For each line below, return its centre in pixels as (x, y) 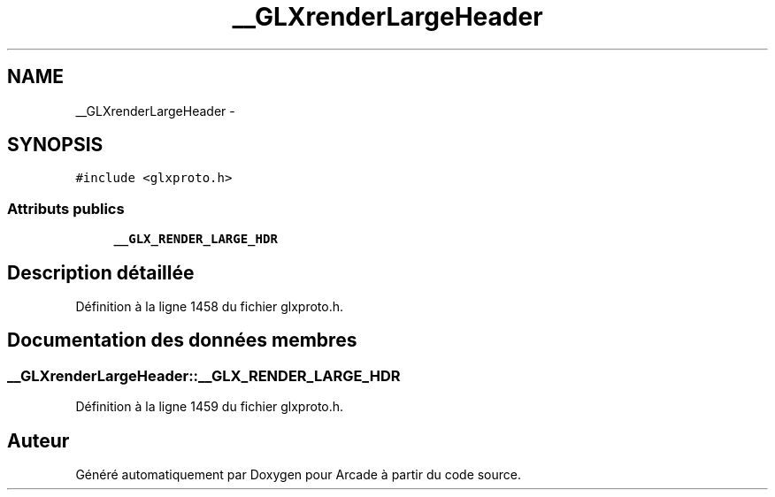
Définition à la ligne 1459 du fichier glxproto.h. (210, 407)
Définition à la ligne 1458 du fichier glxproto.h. (210, 307)
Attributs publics (66, 208)
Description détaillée (101, 272)
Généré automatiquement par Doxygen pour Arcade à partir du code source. (299, 475)
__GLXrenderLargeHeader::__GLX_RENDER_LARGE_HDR (204, 375)
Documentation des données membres (182, 340)
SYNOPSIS (55, 145)
